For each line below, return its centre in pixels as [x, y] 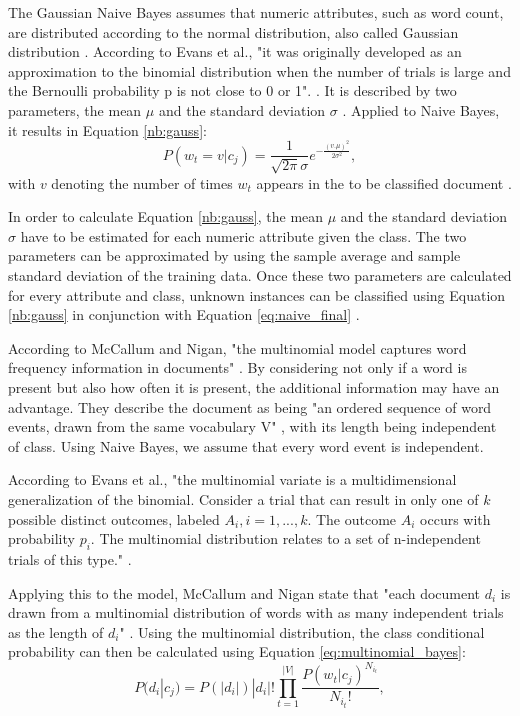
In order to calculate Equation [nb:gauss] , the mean [166, 216]
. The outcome [352, 518]
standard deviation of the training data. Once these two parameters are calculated [260, 274]
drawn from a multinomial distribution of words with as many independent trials [256, 612]
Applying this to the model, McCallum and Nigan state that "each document [244, 592]
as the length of [56, 631]
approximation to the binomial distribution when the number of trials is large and [259, 70]
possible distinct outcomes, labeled [114, 518]
